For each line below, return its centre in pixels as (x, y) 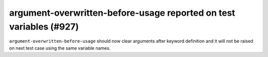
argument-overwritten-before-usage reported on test (122, 13)
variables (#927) (44, 27)
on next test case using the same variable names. (60, 48)
